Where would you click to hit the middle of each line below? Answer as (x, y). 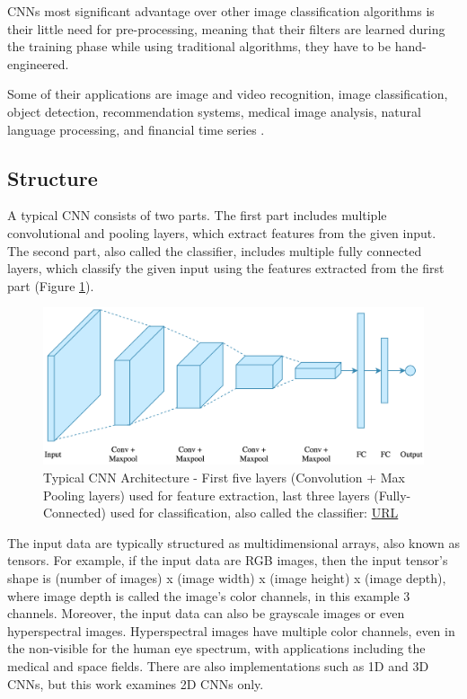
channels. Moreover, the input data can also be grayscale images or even (206, 613)
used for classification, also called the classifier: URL (254, 513)
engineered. (38, 63)
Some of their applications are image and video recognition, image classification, (228, 94)
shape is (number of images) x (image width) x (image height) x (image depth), (227, 578)
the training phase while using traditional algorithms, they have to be (199, 46)
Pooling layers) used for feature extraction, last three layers (207, 495)
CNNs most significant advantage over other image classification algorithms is (221, 11)
